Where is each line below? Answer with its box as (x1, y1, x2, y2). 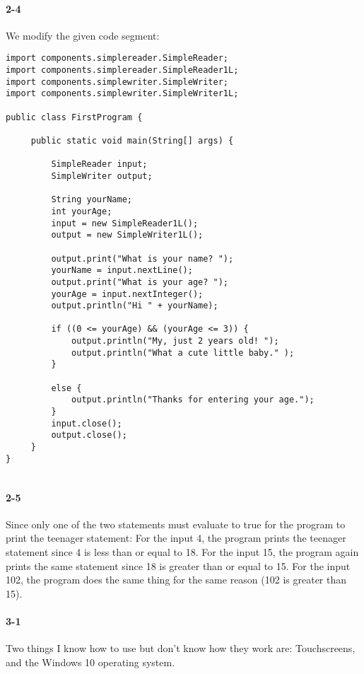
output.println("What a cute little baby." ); (71, 347, 295, 358)
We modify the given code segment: (6, 28, 160, 42)
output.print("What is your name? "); (51, 253, 234, 264)
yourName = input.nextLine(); (51, 265, 193, 276)
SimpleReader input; (51, 159, 148, 170)
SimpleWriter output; (51, 170, 153, 181)
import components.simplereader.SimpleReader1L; (6, 65, 239, 76)
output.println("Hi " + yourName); (51, 301, 218, 311)
